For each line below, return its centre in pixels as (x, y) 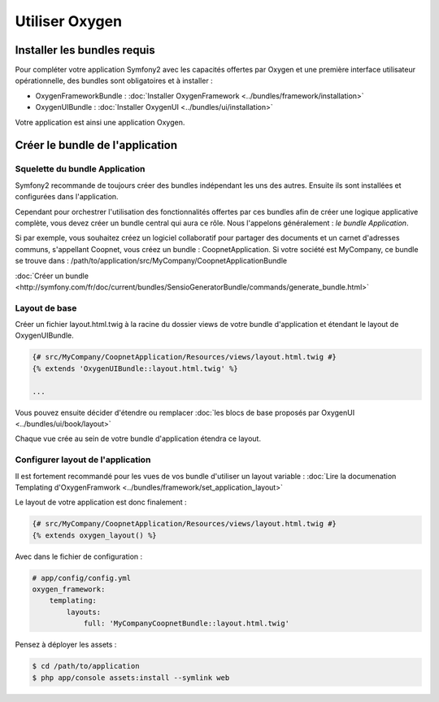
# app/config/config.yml (82, 578)
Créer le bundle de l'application (96, 145)
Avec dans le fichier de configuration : (79, 556)
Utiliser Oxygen (68, 21)
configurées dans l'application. (67, 197)
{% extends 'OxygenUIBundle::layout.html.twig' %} (135, 368)
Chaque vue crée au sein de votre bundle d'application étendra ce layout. (138, 438)
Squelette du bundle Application (80, 169)
